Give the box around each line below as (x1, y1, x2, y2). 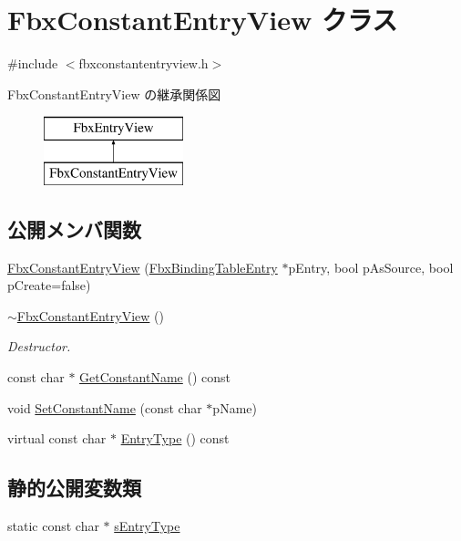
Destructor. (7, 337, 71, 356)
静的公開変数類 (7, 473, 141, 502)
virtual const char (7, 429, 107, 448)
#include (7, 54, 58, 73)
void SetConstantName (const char (7, 398, 202, 417)
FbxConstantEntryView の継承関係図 (7, 84, 221, 103)
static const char (7, 516, 99, 536)
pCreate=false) (7, 276, 91, 295)
